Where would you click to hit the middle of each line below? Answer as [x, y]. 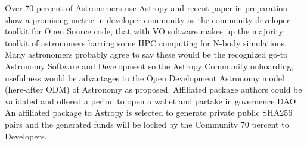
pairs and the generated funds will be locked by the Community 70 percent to [147, 124]
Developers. [26, 136]
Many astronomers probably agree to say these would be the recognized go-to [146, 54]
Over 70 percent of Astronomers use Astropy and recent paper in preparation [146, 8]
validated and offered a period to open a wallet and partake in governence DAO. [152, 101]
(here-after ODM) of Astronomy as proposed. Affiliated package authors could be [153, 89]
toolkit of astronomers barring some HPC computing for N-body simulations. [146, 42]
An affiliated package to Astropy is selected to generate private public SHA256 [149, 112]
